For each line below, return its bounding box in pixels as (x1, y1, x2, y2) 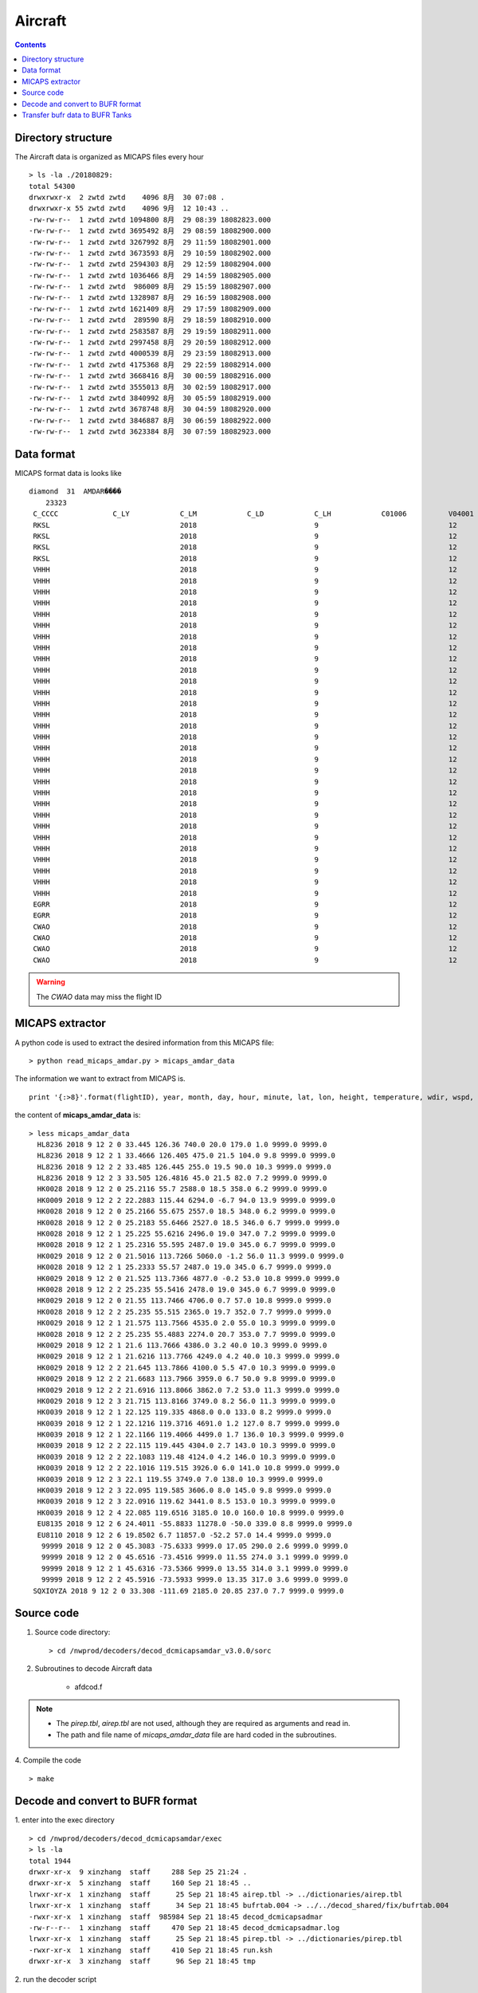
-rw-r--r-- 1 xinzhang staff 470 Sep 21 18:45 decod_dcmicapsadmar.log (29, 1923, 340, 1932)
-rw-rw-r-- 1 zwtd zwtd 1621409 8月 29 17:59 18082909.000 (29, 304, 272, 313)
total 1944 (29, 1856, 72, 1865)
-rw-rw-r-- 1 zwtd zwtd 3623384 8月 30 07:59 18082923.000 (29, 427, 272, 436)
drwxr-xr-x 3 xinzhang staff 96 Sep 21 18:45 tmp (29, 1957, 257, 1966)
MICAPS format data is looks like (14, 469, 123, 478)
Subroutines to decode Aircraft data (34, 1664, 153, 1673)
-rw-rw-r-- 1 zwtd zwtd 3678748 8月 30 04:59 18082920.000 (29, 405, 272, 414)
